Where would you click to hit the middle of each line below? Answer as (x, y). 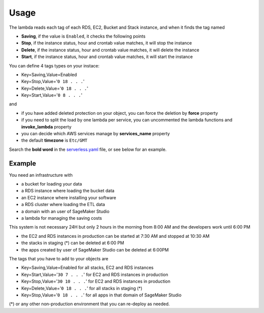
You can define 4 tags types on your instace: (54, 65)
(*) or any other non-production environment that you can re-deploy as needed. (89, 304)
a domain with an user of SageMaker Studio (65, 211)
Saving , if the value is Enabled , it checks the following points (83, 36)
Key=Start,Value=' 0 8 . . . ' (52, 95)
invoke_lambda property (46, 126)
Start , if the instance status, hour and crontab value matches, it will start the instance (107, 57)
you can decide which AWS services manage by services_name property (96, 134)
